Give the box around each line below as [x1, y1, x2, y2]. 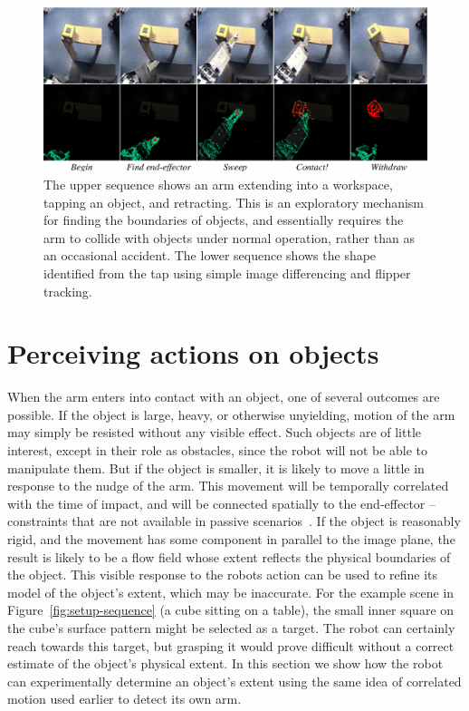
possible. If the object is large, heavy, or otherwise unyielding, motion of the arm [7, 404, 455, 424]
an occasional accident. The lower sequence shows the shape [43, 246, 377, 265]
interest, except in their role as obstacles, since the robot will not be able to [7, 441, 428, 460]
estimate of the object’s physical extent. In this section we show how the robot [7, 654, 444, 673]
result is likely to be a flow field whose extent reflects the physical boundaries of [7, 547, 451, 566]
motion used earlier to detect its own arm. [7, 689, 242, 708]
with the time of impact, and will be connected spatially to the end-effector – [7, 493, 435, 512]
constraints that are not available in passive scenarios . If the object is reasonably [7, 511, 461, 531]
